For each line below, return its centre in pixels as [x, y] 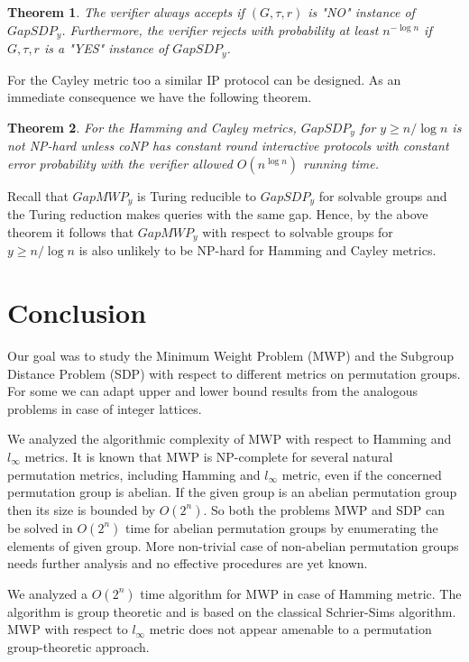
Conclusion [77, 313]
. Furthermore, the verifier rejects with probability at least [220, 29]
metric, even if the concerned [362, 474]
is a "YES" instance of [106, 48]
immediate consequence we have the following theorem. [160, 97]
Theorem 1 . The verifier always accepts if [126, 12]
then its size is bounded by [81, 509]
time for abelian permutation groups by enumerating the [281, 527]
